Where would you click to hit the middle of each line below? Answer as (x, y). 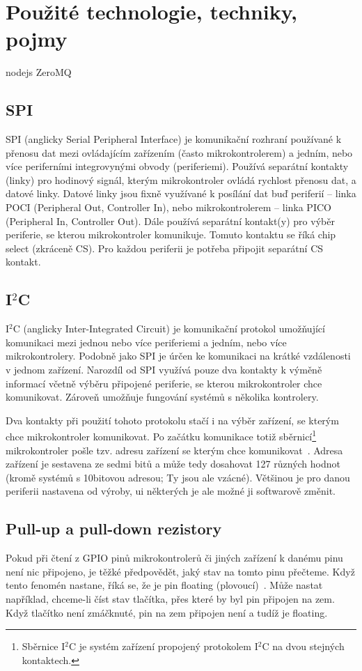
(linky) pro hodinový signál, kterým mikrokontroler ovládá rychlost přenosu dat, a (181, 179)
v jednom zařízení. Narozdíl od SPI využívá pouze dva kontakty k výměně (164, 370)
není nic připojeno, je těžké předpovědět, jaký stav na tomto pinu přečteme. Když (180, 571)
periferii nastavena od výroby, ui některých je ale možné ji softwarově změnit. (171, 491)
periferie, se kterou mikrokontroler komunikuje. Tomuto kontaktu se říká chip (171, 234)
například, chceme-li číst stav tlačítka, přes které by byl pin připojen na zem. (170, 599)
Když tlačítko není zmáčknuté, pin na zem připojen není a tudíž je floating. (167, 612)
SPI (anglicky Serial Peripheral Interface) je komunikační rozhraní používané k (174, 139)
